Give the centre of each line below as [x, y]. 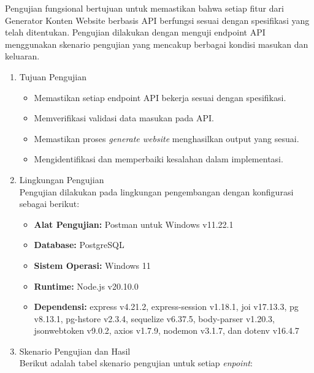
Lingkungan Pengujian [62, 179]
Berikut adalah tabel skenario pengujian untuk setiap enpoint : [136, 363]
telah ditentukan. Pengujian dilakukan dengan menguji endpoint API [135, 32]
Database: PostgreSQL [79, 245]
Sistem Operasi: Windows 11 [92, 265]
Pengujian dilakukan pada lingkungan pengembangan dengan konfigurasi [156, 191]
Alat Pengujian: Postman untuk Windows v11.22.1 [134, 224]
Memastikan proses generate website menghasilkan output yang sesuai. [167, 138]
